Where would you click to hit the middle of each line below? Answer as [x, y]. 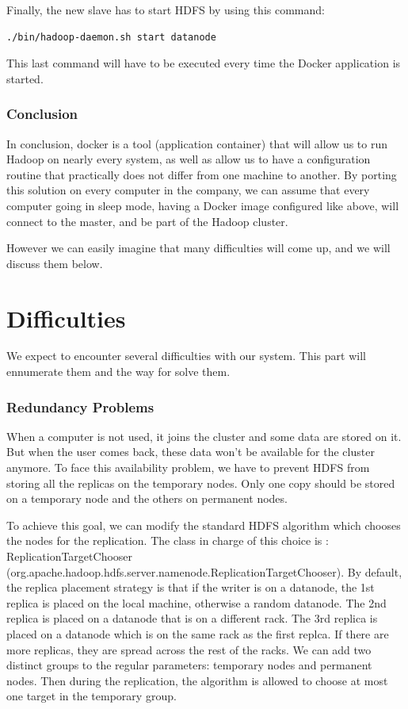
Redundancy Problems [80, 406]
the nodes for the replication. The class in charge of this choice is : [168, 540]
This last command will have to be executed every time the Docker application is [204, 63]
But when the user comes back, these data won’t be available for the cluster [191, 452]
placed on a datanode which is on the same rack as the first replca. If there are [198, 634]
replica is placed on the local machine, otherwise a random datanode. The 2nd [196, 602]
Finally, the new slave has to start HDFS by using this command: [166, 10]
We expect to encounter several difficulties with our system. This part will [186, 356]
